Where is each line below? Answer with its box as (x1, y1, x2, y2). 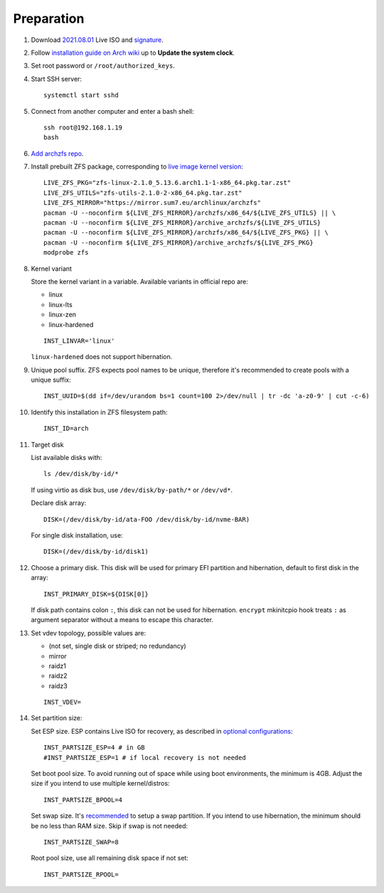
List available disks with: (31, 454, 102, 462)
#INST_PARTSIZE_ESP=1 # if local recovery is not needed (43, 754, 247, 761)
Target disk (31, 440, 64, 449)
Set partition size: (31, 714, 82, 722)
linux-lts (48, 300, 73, 309)
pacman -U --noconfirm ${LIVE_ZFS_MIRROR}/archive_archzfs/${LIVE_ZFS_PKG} (43, 238, 314, 247)
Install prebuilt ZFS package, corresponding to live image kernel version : (31, 162, 243, 171)
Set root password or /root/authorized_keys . (31, 61, 176, 70)
